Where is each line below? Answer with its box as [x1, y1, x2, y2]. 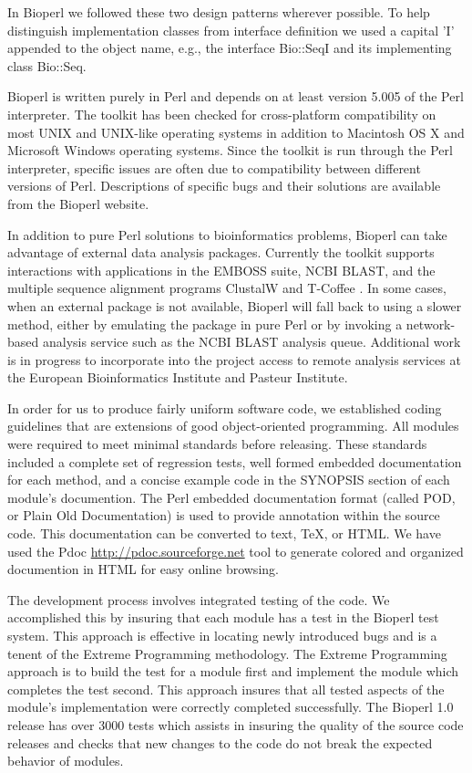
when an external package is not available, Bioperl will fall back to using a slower [7, 296, 462, 315]
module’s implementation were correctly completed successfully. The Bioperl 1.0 [7, 697, 454, 716]
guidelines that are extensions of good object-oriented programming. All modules [7, 416, 459, 435]
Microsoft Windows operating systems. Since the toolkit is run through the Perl [7, 141, 453, 160]
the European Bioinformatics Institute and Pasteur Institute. [7, 368, 348, 387]
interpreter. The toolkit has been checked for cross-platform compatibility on [7, 104, 436, 123]
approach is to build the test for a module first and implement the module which [7, 662, 459, 681]
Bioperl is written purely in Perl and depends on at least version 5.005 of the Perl [7, 87, 464, 106]
